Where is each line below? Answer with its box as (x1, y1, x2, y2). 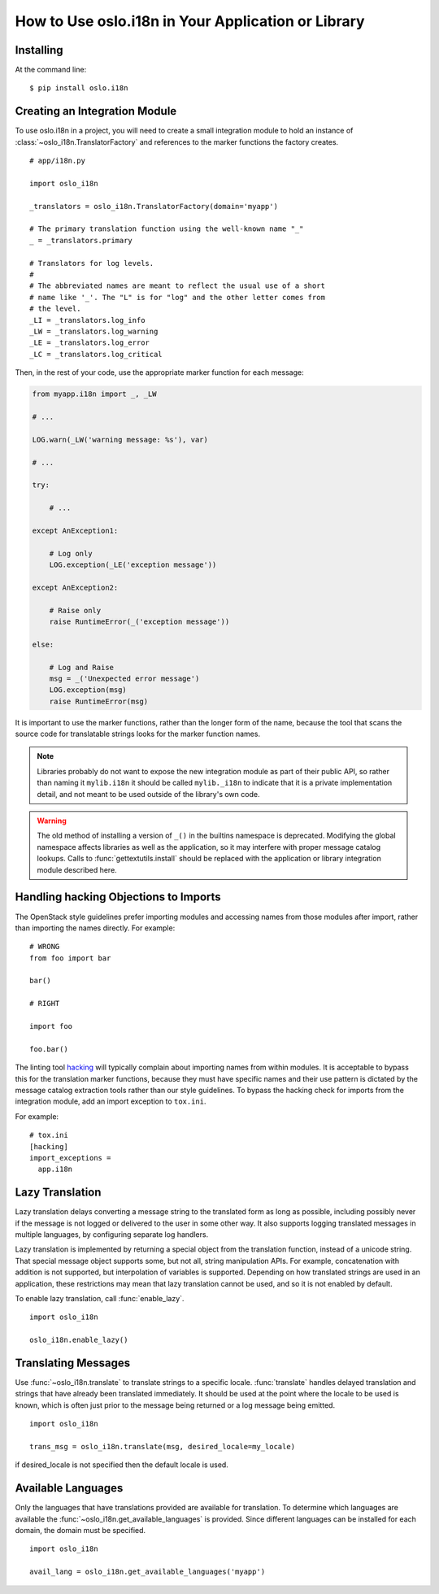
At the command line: (15, 65, 87, 75)
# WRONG (29, 942, 60, 952)
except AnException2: (32, 582, 119, 592)
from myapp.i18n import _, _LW (32, 390, 158, 398)
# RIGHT (29, 999, 60, 1008)
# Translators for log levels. (29, 259, 154, 268)
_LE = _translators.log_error (29, 338, 150, 347)
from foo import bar (29, 953, 111, 963)
